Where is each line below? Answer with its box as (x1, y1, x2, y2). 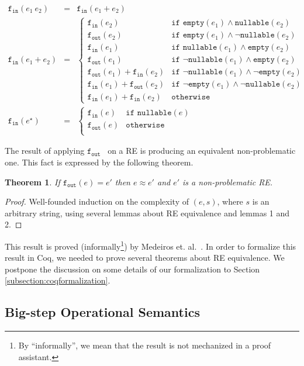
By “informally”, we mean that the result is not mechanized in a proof (18, 339, 271, 351)
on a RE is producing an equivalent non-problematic (108, 144, 296, 157)
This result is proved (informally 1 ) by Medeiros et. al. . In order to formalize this (5, 238, 296, 252)
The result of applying (5, 144, 85, 157)
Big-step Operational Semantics (5, 303, 200, 321)
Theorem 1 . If (5, 175, 60, 188)
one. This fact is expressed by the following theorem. (5, 156, 194, 168)
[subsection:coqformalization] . (5, 274, 110, 286)
